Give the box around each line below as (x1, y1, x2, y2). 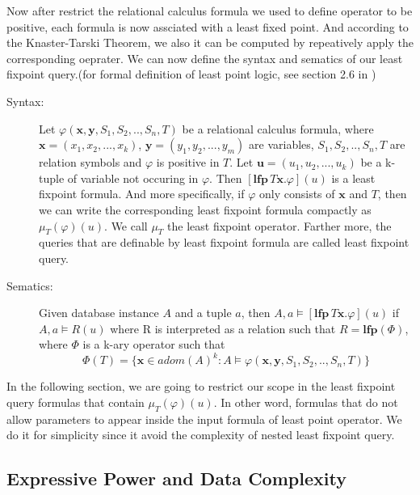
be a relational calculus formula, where (182, 120, 374, 137)
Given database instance (39, 304, 159, 321)
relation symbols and (39, 154, 142, 171)
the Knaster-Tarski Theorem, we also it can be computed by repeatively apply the (6, 34, 414, 51)
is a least (331, 169, 376, 186)
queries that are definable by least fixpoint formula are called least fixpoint (39, 234, 409, 251)
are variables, (249, 136, 314, 153)
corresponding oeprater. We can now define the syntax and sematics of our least (6, 49, 403, 66)
